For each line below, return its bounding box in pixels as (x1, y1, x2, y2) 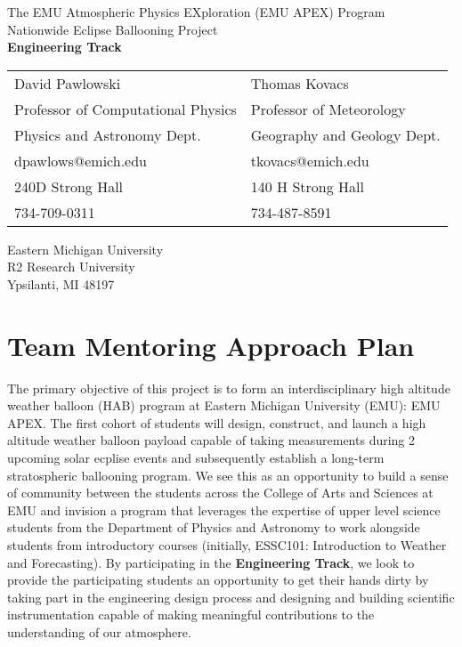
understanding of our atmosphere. (7, 623, 191, 641)
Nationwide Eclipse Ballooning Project (7, 20, 218, 38)
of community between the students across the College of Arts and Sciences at (7, 483, 434, 502)
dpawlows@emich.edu (14, 150, 147, 171)
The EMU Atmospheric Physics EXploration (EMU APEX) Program (7, 3, 385, 20)
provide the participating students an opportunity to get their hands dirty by (7, 570, 429, 589)
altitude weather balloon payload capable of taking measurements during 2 (7, 431, 416, 449)
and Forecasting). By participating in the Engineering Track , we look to (7, 553, 415, 571)
